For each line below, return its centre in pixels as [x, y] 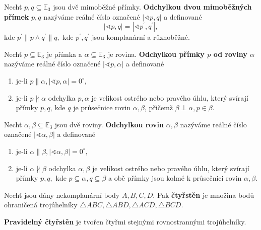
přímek [17, 16]
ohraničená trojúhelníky [41, 205]
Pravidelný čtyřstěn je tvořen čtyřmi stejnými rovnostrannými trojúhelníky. [125, 221]
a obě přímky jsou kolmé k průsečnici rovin [175, 178]
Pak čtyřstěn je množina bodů [206, 195]
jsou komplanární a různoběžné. [141, 37]
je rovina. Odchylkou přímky [156, 54]
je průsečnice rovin [102, 107]
